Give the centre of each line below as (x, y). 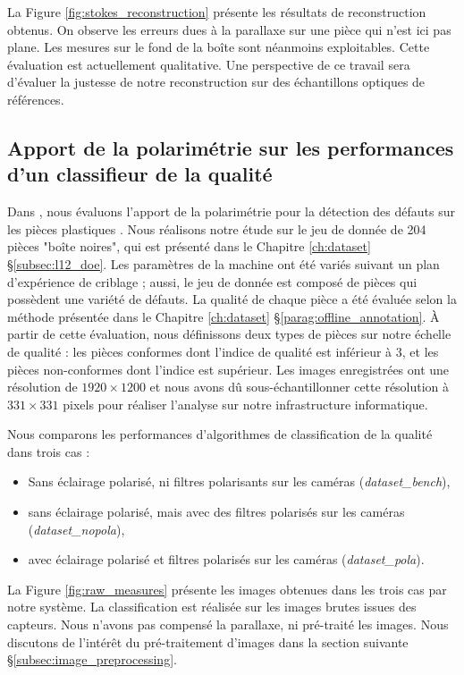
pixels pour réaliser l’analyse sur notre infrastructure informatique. (245, 404)
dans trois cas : (49, 451)
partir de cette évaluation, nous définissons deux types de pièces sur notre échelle (229, 334)
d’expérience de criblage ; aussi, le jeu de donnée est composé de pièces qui (212, 281)
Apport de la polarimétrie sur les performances (231, 147)
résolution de (42, 387)
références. (36, 99)
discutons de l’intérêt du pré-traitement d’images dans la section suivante (208, 641)
